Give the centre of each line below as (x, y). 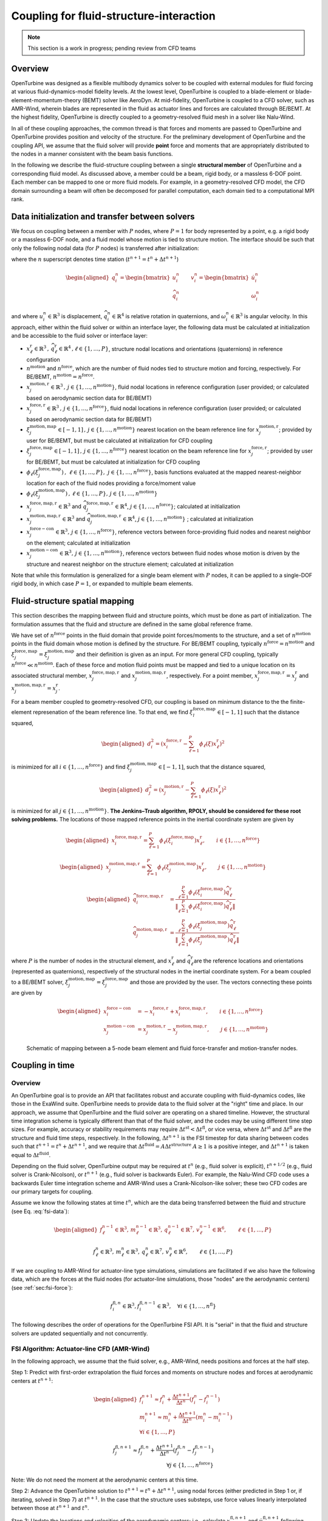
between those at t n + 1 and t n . (50, 1507)
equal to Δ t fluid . (31, 1154)
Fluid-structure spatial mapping (73, 601)
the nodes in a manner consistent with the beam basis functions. (92, 154)
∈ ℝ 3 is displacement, (75, 316)
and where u (27, 316)
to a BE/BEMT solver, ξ (40, 982)
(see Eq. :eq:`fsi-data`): (40, 1211)
